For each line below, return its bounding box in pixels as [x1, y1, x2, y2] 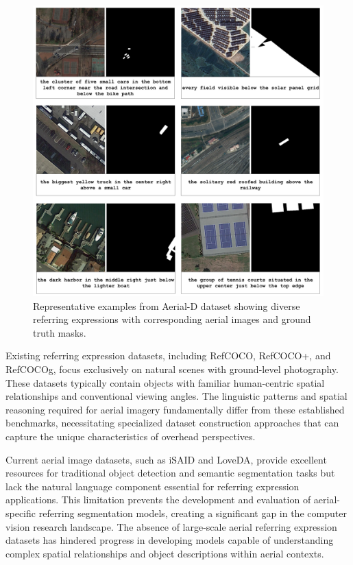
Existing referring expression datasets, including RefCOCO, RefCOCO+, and [5, 348, 331, 363]
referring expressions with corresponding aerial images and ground [33, 312, 311, 326]
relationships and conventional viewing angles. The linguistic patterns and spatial [5, 389, 348, 403]
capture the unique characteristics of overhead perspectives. [5, 429, 256, 443]
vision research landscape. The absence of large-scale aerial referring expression [5, 519, 337, 533]
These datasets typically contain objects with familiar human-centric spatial [5, 375, 325, 389]
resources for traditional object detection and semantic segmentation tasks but [5, 466, 335, 480]
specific [5, 505, 36, 520]
